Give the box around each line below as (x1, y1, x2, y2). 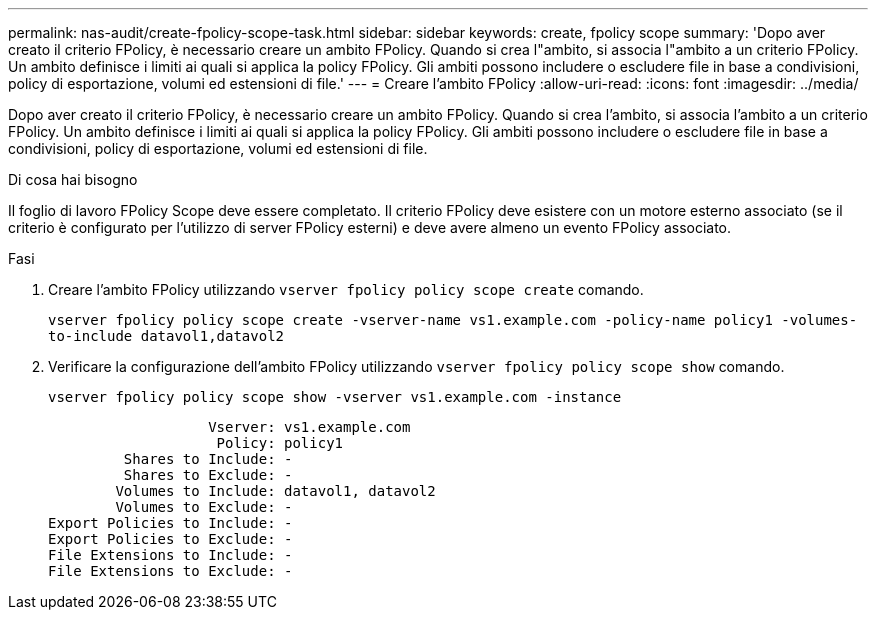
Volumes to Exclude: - (115, 499, 293, 515)
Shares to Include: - (123, 451, 293, 467)
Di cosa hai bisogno (8, 171, 138, 188)
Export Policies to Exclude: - (48, 531, 293, 547)
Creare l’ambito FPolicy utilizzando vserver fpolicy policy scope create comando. (48, 281, 644, 298)
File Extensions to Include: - (48, 547, 293, 563)
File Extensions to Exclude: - (48, 563, 293, 579)
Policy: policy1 (216, 435, 344, 451)
